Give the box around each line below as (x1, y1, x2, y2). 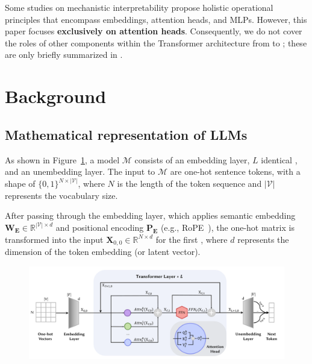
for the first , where (155, 233, 228, 245)
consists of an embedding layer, (134, 153, 250, 166)
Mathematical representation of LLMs (5, 125, 248, 143)
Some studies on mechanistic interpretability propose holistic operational (5, 1, 273, 13)
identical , (261, 153, 298, 166)
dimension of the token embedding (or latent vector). (5, 245, 201, 257)
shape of (5, 177, 36, 190)
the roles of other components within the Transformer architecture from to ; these (5, 36, 307, 49)
